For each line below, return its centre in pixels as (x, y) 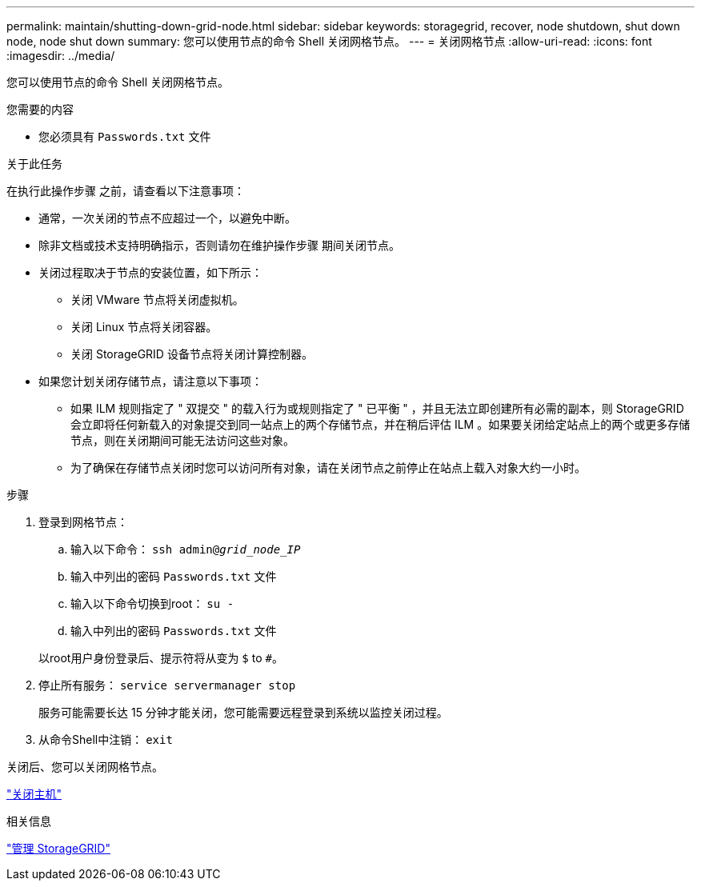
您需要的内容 (40, 109)
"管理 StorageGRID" (58, 848)
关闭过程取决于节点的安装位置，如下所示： (150, 272)
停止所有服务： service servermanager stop (167, 685)
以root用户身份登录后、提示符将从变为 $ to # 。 (161, 658)
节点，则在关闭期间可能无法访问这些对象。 (182, 440)
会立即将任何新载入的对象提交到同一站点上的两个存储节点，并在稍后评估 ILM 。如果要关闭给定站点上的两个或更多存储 (381, 424)
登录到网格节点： (83, 522)
